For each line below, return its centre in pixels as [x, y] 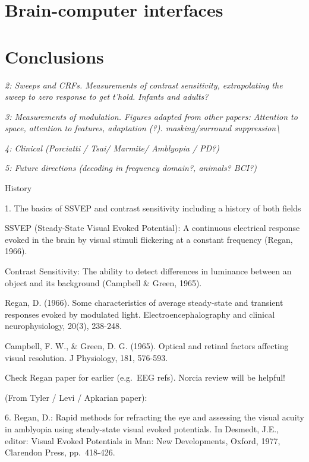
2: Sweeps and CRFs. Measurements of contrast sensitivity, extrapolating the [144, 85]
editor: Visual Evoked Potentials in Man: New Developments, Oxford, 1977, [143, 440]
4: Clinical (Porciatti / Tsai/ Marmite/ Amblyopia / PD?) [112, 148]
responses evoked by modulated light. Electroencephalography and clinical [140, 314]
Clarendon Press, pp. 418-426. [60, 452]
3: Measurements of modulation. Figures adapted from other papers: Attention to [151, 116]
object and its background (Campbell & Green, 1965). [103, 282]
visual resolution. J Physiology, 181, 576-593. [86, 357]
